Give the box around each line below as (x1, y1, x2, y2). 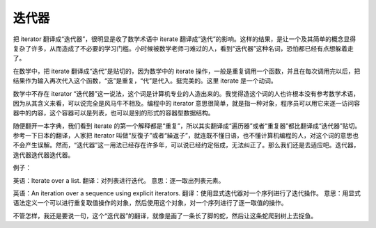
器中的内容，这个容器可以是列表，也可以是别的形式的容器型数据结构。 (13, 108, 214, 117)
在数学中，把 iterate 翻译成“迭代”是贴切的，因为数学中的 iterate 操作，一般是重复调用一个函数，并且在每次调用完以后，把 (13, 67, 361, 75)
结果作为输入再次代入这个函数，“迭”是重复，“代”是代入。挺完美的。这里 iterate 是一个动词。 (13, 76, 278, 85)
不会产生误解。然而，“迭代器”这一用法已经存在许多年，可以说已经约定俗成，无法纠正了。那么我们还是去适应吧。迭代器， (13, 141, 360, 149)
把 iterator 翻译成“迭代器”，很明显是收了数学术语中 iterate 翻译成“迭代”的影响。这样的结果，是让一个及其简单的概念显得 (13, 35, 357, 43)
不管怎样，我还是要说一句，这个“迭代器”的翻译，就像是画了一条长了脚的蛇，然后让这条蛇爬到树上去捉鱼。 (13, 211, 318, 220)
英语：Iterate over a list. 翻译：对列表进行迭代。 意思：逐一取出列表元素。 (13, 176, 225, 184)
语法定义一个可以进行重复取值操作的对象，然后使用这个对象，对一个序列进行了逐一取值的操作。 (13, 199, 288, 207)
